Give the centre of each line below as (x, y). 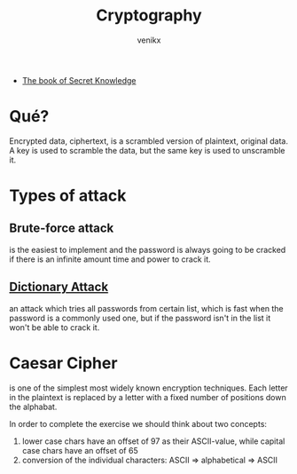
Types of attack (68, 196)
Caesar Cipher (63, 363)
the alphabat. (33, 407)
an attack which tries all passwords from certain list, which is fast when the (146, 308)
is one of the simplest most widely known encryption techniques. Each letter (148, 388)
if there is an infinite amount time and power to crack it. (110, 259)
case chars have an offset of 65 (80, 450)
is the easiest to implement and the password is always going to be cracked (148, 249)
